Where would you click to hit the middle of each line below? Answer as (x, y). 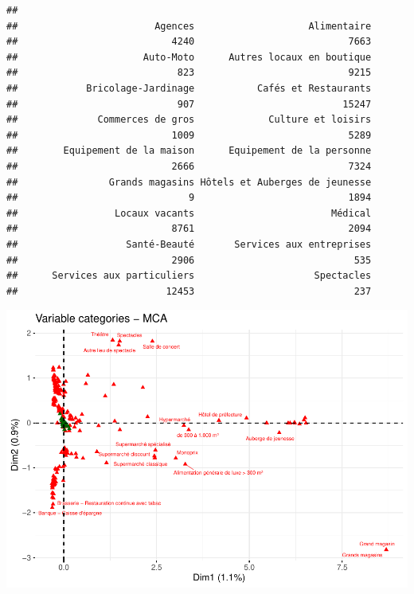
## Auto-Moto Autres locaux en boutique (189, 57)
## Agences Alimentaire (189, 26)
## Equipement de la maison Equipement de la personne (189, 151)
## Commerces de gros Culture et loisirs (189, 120)
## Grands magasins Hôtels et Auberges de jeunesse (189, 182)
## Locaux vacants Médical (189, 213)
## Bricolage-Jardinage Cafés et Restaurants (189, 88)
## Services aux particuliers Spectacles (189, 276)
